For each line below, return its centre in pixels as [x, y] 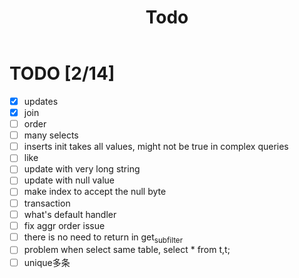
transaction [47, 203]
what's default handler [70, 214]
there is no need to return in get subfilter [103, 238]
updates [41, 101]
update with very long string [82, 169]
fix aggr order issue [64, 225]
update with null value [69, 180]
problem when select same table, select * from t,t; [127, 250]
